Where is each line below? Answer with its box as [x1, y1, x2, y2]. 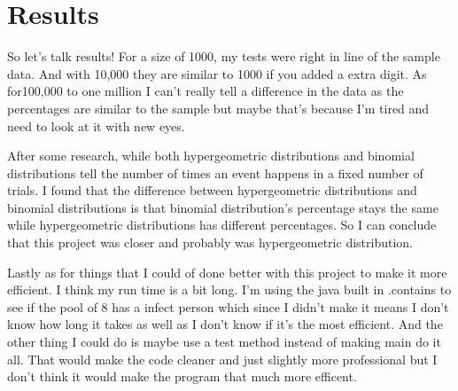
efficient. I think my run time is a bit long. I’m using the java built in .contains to [7, 280, 452, 299]
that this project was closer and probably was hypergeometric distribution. [7, 233, 413, 252]
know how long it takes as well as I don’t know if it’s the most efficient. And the [7, 315, 443, 333]
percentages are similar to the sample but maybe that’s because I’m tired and [7, 98, 430, 117]
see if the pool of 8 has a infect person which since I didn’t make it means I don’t [7, 297, 449, 316]
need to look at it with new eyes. [7, 116, 185, 135]
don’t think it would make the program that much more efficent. [7, 367, 357, 386]
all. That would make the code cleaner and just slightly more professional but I [7, 349, 438, 368]
